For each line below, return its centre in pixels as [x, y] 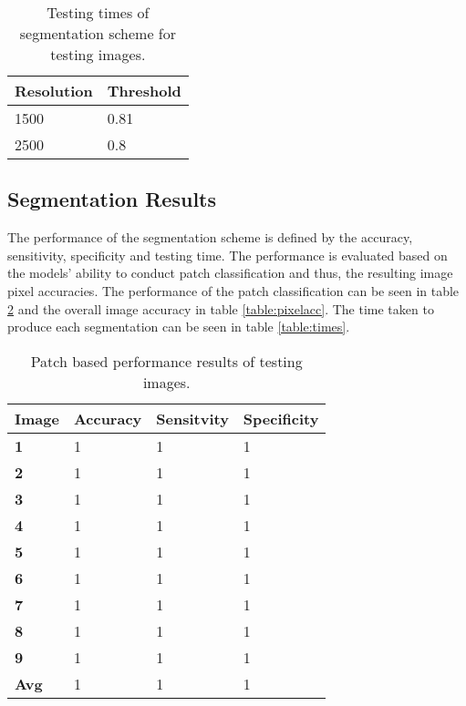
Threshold [144, 91]
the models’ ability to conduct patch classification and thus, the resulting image [230, 273]
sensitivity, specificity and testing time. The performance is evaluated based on [228, 255]
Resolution [54, 91]
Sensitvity [192, 418]
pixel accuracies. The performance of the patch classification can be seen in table [233, 290]
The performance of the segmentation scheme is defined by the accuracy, [210, 237]
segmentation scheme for [98, 33]
